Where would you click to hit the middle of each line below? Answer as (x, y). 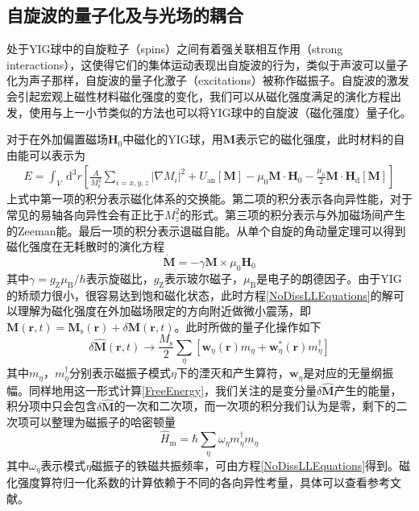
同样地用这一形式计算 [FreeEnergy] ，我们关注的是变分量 (173, 390)
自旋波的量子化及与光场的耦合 (125, 15)
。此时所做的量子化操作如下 (248, 326)
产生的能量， (368, 390)
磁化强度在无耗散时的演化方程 (85, 246)
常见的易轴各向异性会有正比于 (85, 214)
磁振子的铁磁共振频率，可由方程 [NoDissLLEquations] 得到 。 (245, 465)
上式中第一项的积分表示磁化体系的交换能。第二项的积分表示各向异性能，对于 (209, 199)
